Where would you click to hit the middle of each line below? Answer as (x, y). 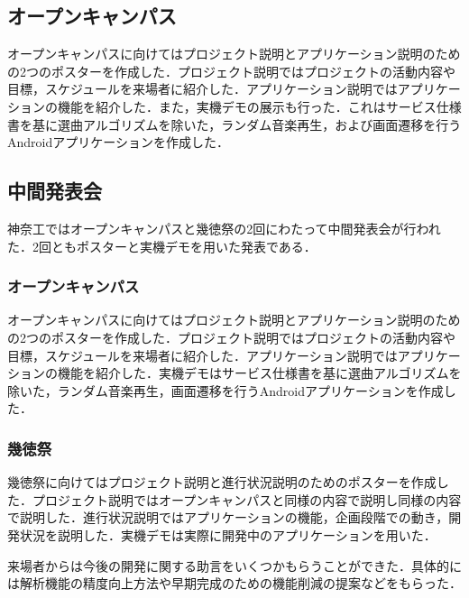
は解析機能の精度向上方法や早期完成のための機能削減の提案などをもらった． (234, 583)
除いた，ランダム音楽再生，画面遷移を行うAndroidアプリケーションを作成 (225, 390)
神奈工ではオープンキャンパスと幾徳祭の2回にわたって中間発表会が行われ (224, 228)
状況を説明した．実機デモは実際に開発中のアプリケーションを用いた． (228, 534)
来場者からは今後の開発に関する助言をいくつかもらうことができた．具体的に (234, 565)
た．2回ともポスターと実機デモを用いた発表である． (162, 246)
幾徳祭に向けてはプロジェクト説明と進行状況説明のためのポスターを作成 (222, 482)
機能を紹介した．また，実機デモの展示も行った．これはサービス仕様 (259, 106)
